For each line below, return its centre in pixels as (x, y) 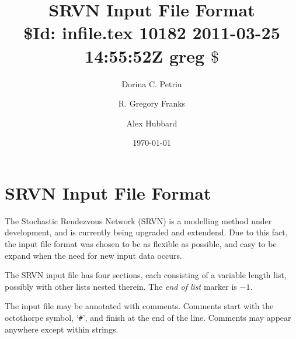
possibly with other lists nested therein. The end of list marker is (121, 286)
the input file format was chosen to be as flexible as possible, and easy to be (141, 244)
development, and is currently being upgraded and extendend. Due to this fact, (146, 232)
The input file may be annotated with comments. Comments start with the (139, 306)
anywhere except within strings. (62, 329)
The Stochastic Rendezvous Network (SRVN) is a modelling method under (138, 220)
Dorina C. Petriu (152, 83)
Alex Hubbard (152, 123)
